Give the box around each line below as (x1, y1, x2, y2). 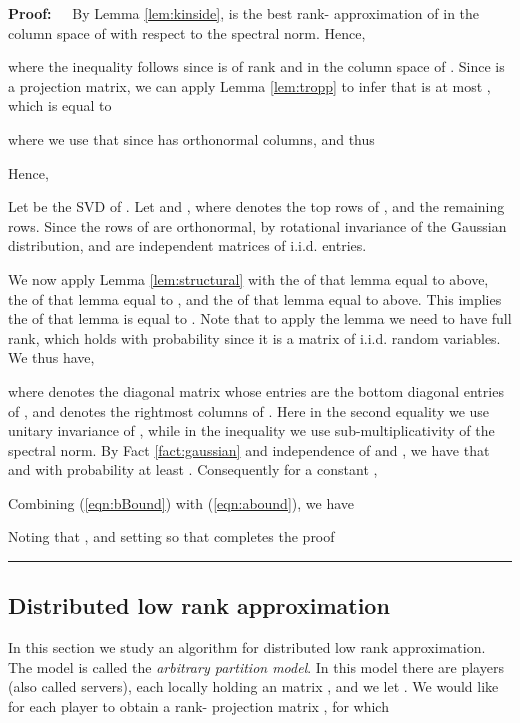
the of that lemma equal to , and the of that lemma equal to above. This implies (8, 288, 502, 309)
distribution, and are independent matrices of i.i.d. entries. (8, 235, 367, 256)
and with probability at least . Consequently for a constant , (8, 459, 378, 480)
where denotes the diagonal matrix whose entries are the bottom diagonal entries (8, 380, 504, 401)
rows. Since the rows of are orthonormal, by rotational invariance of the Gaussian (8, 215, 507, 236)
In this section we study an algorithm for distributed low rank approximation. (8, 637, 486, 658)
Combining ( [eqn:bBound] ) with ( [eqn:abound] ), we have (8, 492, 355, 513)
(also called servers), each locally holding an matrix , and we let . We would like (8, 676, 499, 697)
